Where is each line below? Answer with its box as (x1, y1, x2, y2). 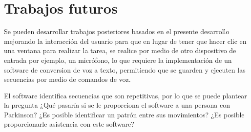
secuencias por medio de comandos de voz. (4, 74, 131, 84)
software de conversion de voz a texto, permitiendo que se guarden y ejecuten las (4, 64, 246, 75)
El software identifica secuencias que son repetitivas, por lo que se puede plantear (4, 90, 247, 100)
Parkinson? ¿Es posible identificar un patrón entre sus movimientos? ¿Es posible (4, 109, 245, 119)
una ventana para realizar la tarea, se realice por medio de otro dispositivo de (4, 45, 236, 56)
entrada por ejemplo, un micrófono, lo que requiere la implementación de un (4, 55, 232, 65)
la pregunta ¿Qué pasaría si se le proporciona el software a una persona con (4, 100, 230, 110)
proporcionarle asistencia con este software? (4, 119, 134, 129)
